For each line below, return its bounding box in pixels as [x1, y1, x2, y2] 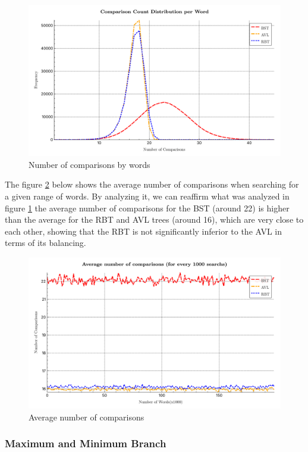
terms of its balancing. [5, 236, 86, 249]
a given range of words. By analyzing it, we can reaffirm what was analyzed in [5, 190, 290, 202]
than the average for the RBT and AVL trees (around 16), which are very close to [5, 213, 304, 226]
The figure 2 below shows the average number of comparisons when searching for [5, 178, 299, 191]
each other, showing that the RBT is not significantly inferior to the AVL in [5, 225, 282, 237]
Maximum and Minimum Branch [5, 436, 166, 451]
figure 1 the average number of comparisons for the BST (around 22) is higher [5, 201, 290, 214]
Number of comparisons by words [29, 158, 150, 170]
